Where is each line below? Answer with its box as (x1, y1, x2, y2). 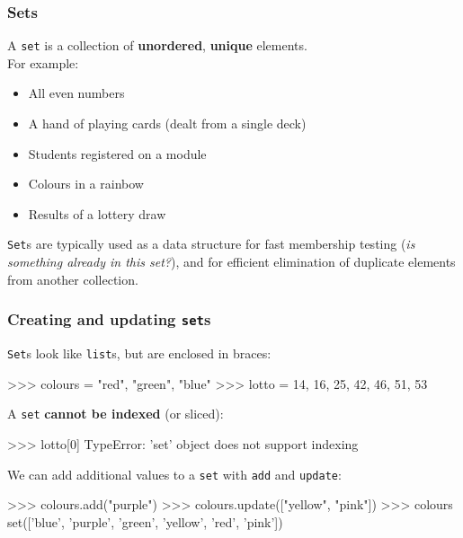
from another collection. (7, 269, 138, 288)
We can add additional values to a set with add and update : (7, 464, 342, 483)
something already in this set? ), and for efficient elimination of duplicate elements (7, 252, 456, 271)
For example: (7, 53, 79, 72)
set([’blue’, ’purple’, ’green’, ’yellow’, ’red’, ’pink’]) (7, 512, 283, 531)
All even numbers (28, 84, 125, 102)
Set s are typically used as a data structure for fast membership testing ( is (7, 234, 415, 253)
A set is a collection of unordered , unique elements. (7, 36, 307, 55)
